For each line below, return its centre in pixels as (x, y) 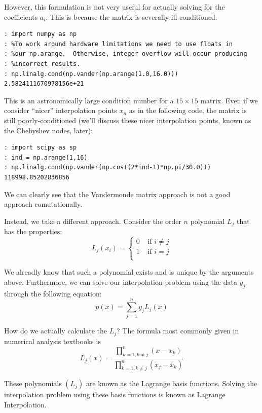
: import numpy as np (41, 34)
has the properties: (33, 231)
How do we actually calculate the (55, 331)
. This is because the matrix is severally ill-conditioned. (132, 16)
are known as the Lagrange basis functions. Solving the (172, 383)
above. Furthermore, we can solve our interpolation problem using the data (121, 281)
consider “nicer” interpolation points (61, 110)
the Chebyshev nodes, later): (49, 130)
